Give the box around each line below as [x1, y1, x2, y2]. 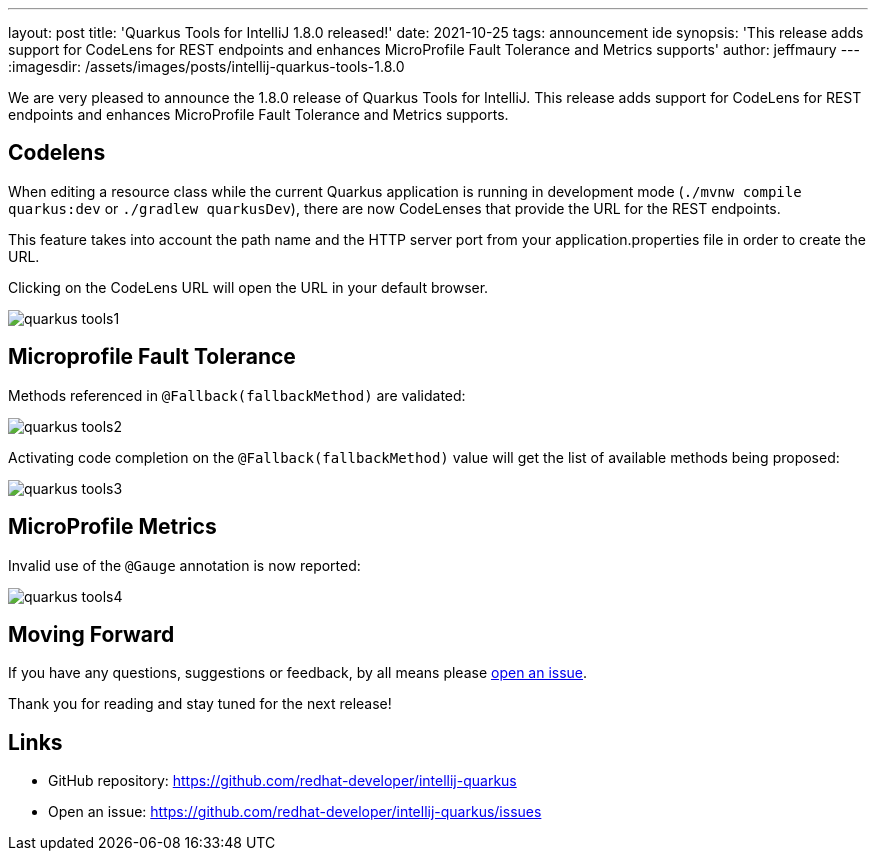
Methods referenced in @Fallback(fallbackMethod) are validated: [8, 386, 466, 404]
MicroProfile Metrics [8, 514, 217, 540]
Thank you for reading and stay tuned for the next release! [8, 695, 392, 713]
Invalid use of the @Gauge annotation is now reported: [8, 556, 361, 574]
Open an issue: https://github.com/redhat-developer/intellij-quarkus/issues [48, 803, 542, 821]
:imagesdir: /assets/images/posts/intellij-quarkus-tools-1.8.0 [8, 58, 405, 75]
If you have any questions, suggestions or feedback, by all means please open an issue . [8, 664, 588, 682]
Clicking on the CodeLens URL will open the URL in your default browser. [8, 278, 489, 296]
